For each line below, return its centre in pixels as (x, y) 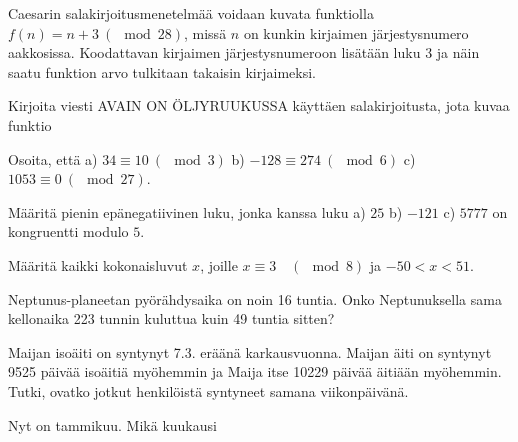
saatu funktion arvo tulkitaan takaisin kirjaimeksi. (162, 71)
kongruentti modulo (68, 231)
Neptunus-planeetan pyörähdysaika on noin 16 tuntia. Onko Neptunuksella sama (255, 298)
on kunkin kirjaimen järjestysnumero (356, 32)
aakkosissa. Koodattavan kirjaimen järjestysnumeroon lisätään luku (214, 52)
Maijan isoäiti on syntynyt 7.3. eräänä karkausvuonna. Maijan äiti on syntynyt (250, 351)
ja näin (458, 52)
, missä (205, 32)
